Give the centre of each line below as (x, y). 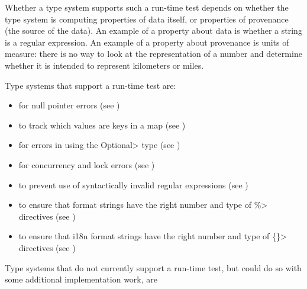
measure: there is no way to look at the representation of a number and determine (153, 54)
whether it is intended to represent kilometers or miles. (104, 65)
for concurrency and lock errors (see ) (87, 164)
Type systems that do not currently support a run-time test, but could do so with (153, 267)
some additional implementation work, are (81, 279)
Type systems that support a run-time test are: (91, 85)
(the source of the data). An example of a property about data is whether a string (153, 30)
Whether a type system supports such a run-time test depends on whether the (147, 7)
